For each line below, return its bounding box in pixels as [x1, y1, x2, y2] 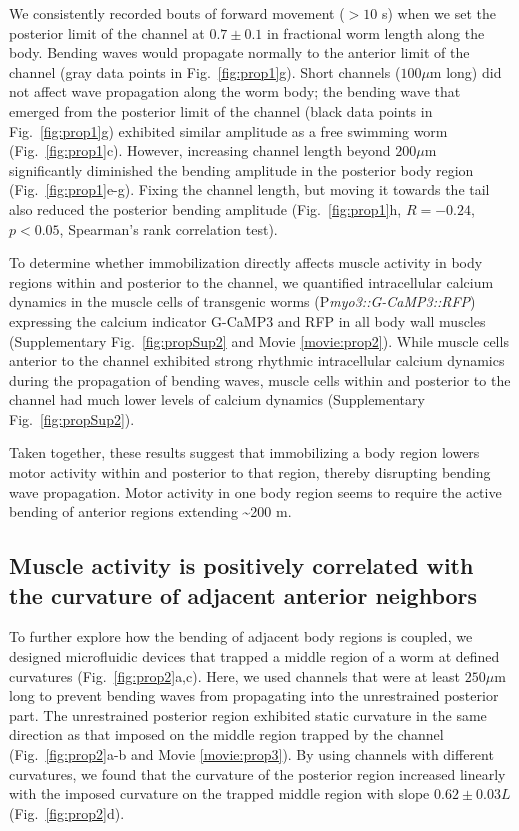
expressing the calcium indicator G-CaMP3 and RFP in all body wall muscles [9, 310, 486, 331]
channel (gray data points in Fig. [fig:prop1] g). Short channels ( [9, 61, 401, 82]
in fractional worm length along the [267, 22, 485, 43]
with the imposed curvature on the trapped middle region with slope [9, 783, 430, 804]
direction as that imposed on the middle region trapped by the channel [9, 724, 444, 745]
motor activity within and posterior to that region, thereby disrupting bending [9, 462, 491, 483]
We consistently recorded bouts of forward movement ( [9, 3, 345, 23]
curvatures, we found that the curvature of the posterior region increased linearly [9, 763, 506, 784]
